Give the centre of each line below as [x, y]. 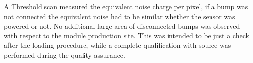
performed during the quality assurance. [64, 54]
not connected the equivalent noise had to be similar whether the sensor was [120, 16]
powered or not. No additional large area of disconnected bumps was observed [122, 26]
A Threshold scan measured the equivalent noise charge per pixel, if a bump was [126, 6]
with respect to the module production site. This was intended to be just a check [126, 35]
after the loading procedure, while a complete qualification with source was [118, 45]
